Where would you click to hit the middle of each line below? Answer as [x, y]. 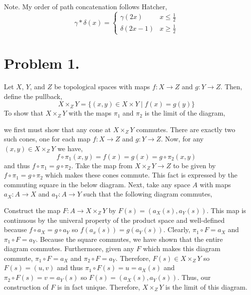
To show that [24, 113]
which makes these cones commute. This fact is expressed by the [141, 175]
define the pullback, [33, 96]
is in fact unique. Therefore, [99, 286]
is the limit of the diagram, [185, 113]
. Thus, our [194, 277]
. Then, [231, 86]
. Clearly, [177, 229]
